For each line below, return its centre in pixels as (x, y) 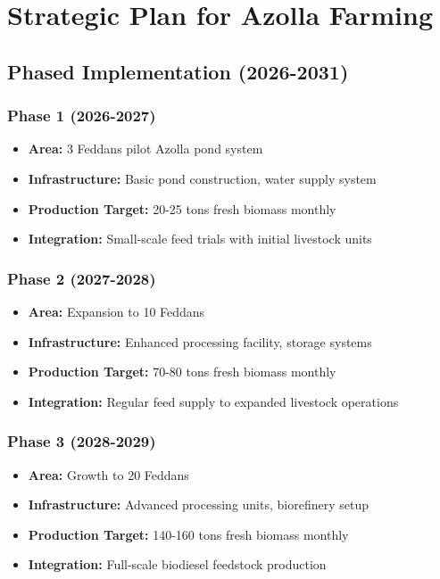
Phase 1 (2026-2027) (82, 116)
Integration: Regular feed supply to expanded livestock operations (213, 401)
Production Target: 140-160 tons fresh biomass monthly (188, 534)
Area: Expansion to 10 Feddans (116, 311)
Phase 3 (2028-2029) (82, 441)
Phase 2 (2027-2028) (82, 278)
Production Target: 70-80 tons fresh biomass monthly (182, 372)
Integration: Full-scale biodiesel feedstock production (177, 564)
